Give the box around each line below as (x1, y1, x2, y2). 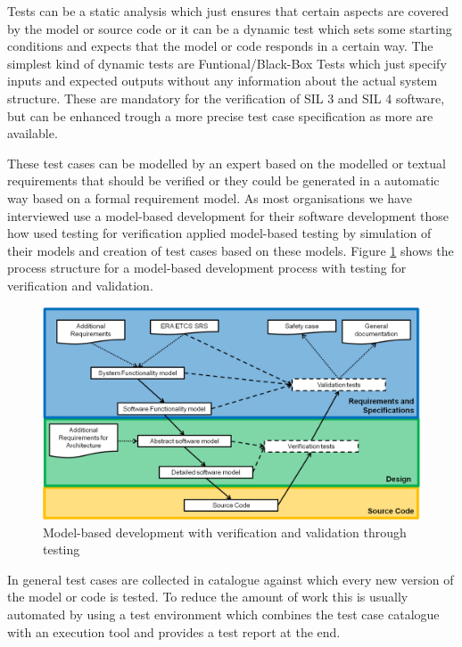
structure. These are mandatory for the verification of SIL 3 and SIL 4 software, (7, 88, 445, 107)
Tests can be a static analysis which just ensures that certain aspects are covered (7, 2, 450, 20)
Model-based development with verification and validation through (43, 522, 407, 541)
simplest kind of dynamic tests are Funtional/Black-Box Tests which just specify (7, 53, 447, 72)
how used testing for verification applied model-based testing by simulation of (7, 224, 432, 242)
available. (7, 124, 58, 143)
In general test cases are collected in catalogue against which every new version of (7, 569, 454, 588)
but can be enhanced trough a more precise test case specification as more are (7, 106, 433, 125)
